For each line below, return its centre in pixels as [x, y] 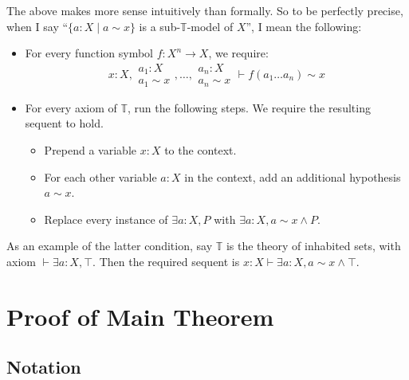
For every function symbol [89, 53]
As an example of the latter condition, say [110, 246]
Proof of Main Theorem [140, 316]
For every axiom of [71, 107]
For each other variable [100, 176]
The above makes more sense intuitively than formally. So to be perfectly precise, [205, 10]
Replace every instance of [106, 219]
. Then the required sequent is [166, 261]
